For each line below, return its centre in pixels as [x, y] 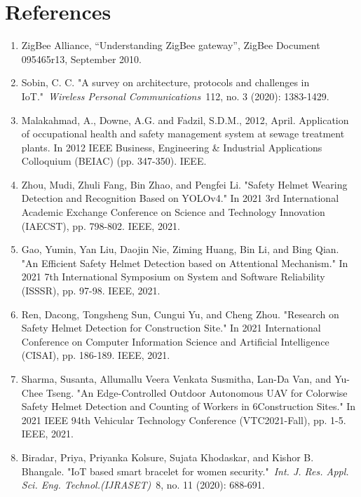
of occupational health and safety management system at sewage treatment [183, 134]
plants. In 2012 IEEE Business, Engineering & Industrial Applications [172, 147]
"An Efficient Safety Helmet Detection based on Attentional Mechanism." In [185, 263]
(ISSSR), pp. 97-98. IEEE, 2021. [91, 291]
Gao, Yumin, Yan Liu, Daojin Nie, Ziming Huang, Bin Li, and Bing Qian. [180, 249]
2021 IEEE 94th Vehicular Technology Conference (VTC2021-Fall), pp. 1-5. [184, 420]
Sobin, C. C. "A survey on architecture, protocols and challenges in [165, 82]
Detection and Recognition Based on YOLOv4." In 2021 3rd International [180, 198]
